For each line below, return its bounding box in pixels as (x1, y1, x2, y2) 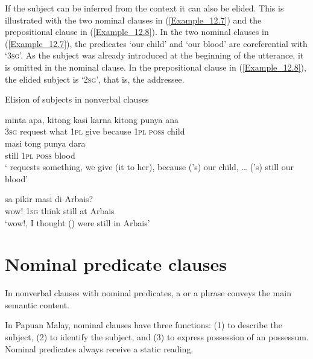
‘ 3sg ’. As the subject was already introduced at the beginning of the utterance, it (5, 49, 304, 62)
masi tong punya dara (5, 136, 86, 149)
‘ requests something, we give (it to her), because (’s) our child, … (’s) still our (5, 160, 294, 173)
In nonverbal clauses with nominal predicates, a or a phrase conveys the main (5, 287, 291, 299)
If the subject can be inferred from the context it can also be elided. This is (5, 2, 284, 14)
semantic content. (5, 298, 70, 311)
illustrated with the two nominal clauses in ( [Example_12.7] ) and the (5, 13, 262, 26)
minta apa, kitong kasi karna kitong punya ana (5, 113, 179, 125)
